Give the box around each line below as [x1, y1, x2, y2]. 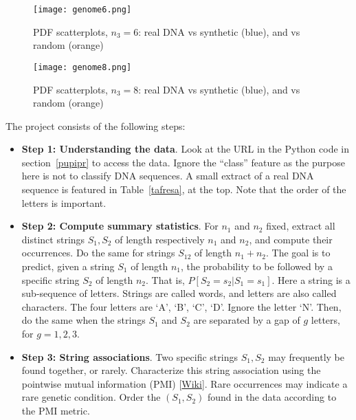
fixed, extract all [266, 219, 335, 233]
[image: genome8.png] [33, 62, 132, 72]
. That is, [146, 272, 185, 287]
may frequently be [268, 349, 345, 364]
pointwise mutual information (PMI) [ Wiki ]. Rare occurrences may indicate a [21, 376, 348, 390]
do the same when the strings [21, 313, 146, 327]
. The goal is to [266, 245, 331, 260]
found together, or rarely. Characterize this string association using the [21, 363, 321, 377]
